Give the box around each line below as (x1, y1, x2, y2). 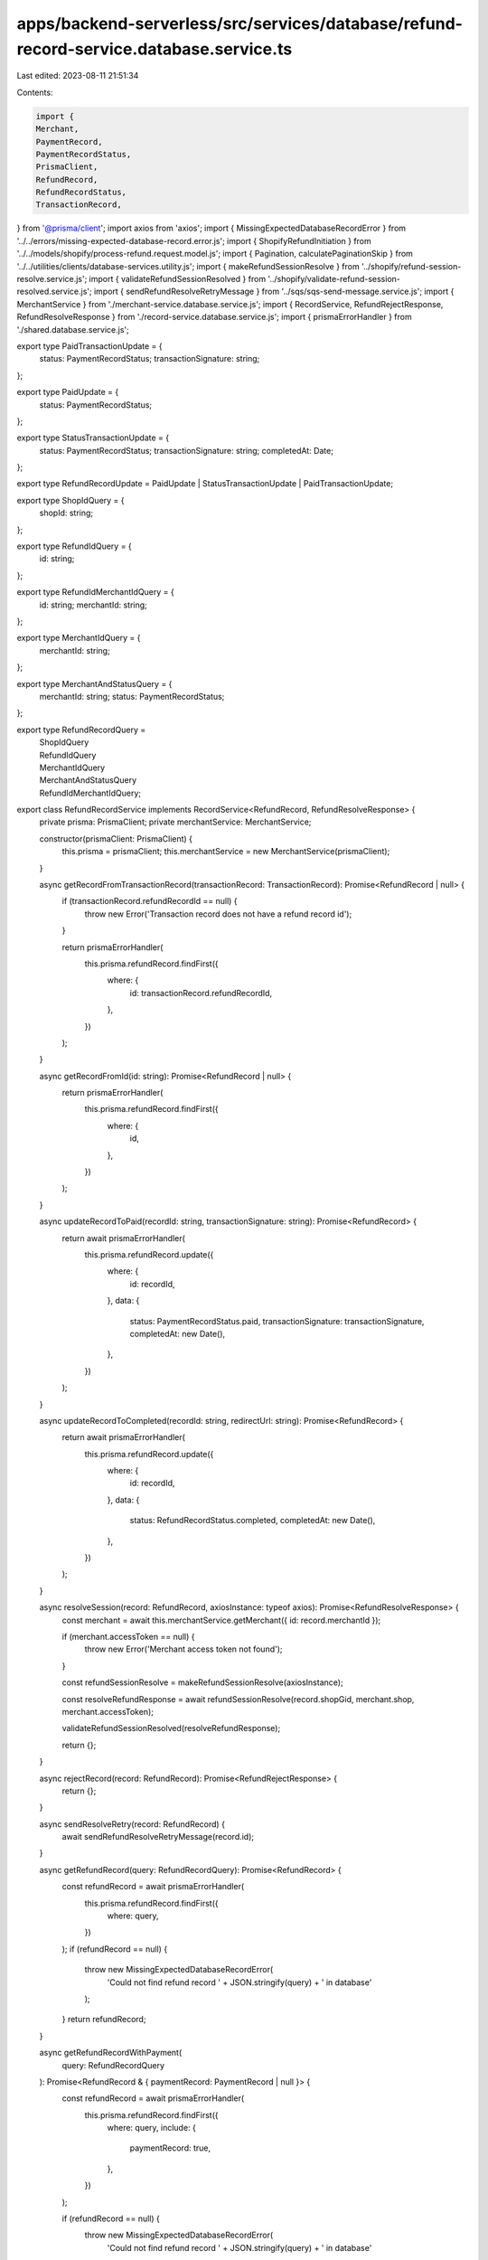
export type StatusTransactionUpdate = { (16, 432, 170, 443)
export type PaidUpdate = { (16, 387, 119, 398)
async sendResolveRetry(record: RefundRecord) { (39, 1818, 226, 1830)
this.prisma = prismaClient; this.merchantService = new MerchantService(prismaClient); (61, 846, 390, 857)
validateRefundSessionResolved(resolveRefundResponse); (61, 1723, 281, 1734)
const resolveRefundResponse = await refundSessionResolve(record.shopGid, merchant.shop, (61, 1693, 415, 1704)
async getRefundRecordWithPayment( (39, 2048, 183, 2058)
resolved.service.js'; (16, 286, 92, 297)
